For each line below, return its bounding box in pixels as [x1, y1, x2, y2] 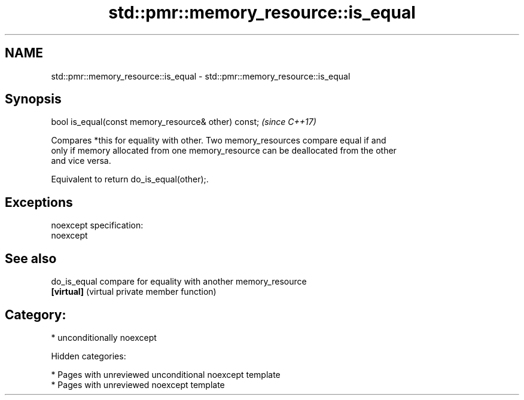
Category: [5, 307, 66, 322]
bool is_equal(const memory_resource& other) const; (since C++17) [51, 117, 316, 127]
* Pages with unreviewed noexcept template [51, 379, 225, 390]
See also [5, 251, 57, 266]
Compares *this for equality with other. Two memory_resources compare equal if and [51, 135, 386, 146]
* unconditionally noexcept [51, 332, 157, 343]
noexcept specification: [51, 220, 144, 231]
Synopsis [5, 91, 62, 107]
